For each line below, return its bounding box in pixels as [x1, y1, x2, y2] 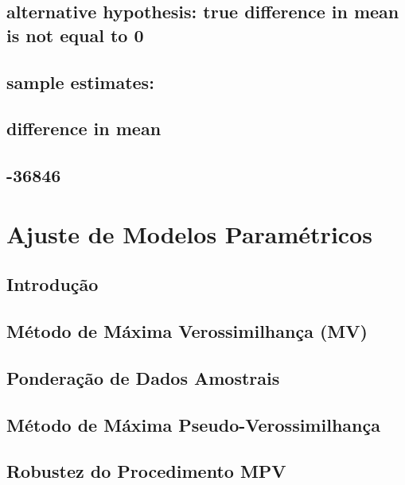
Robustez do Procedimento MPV [6, 459, 286, 483]
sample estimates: [6, 69, 154, 94]
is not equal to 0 [6, 22, 144, 47]
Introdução [6, 272, 99, 297]
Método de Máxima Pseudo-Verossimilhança [6, 412, 380, 436]
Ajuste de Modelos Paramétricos [6, 217, 372, 250]
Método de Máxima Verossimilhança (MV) [6, 319, 368, 343]
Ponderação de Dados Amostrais [6, 365, 280, 390]
